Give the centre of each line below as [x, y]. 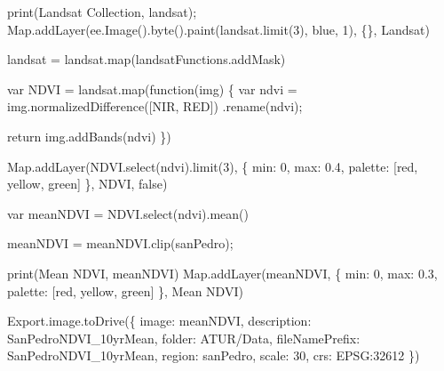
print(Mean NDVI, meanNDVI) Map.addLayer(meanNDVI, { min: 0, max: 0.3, [222, 273]
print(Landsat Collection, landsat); [102, 12]
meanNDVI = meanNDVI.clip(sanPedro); [120, 243]
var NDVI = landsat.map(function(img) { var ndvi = [152, 89]
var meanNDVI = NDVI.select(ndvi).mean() [128, 213]
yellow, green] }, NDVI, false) [87, 184]
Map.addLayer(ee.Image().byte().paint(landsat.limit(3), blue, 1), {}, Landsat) [218, 29]
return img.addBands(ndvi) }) [89, 136]
